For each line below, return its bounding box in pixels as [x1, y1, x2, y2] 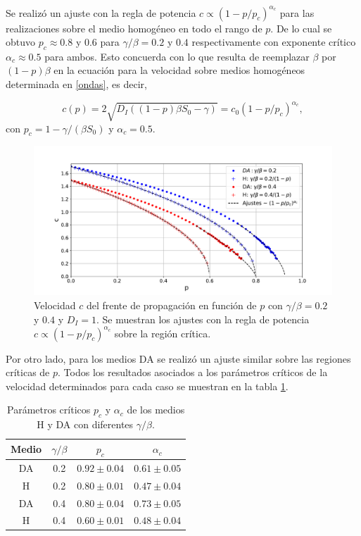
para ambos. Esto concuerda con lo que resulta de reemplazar [44, 49, 310, 63]
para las [279, 5, 315, 20]
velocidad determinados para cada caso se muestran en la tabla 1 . [6, 378, 289, 393]
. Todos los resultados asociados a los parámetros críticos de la [58, 365, 328, 380]
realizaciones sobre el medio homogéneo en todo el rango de [6, 20, 262, 35]
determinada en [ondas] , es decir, [6, 77, 147, 92]
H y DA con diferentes [37, 417, 134, 432]
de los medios [127, 402, 185, 417]
